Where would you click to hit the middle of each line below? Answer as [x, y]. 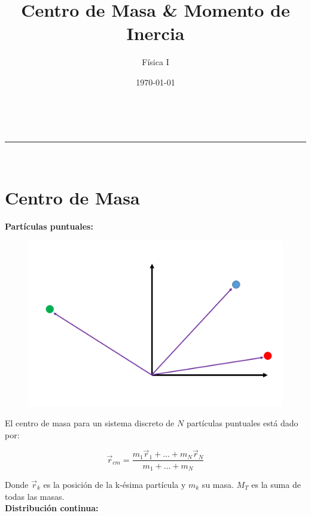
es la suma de [276, 484]
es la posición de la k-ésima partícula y [115, 484]
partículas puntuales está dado [242, 423]
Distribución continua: [52, 508]
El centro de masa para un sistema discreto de [90, 423]
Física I [155, 62]
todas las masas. [35, 496]
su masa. [218, 484]
